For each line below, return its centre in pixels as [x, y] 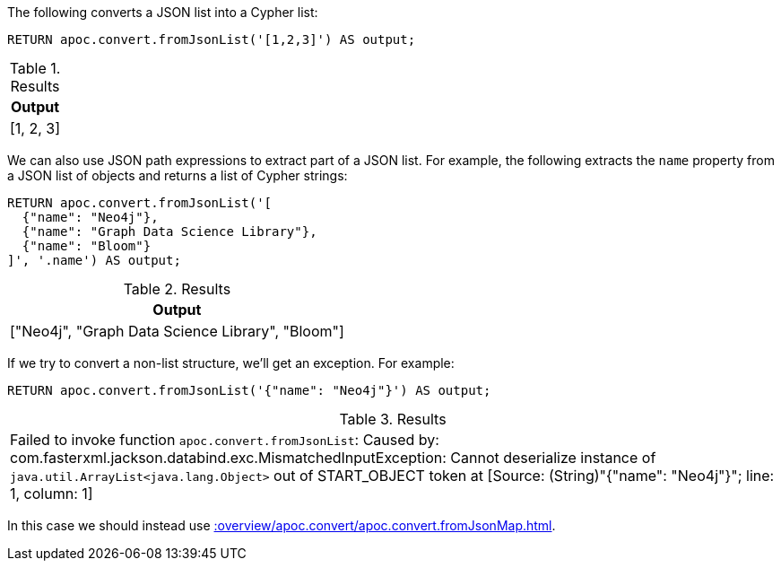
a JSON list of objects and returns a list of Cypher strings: [178, 175]
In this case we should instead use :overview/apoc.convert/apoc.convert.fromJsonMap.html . [282, 525]
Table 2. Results [177, 289]
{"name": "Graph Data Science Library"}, [169, 232]
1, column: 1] [52, 494]
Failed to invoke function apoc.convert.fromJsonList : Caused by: [225, 440]
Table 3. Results [393, 419]
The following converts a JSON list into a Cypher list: [163, 12]
